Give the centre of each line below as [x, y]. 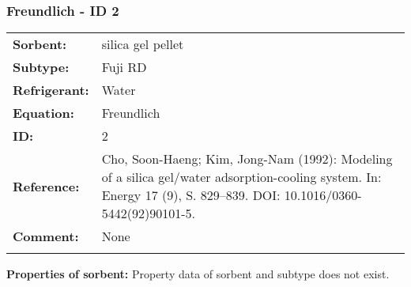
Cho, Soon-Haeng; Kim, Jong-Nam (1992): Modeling [247, 159]
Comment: [46, 236]
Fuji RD [124, 67]
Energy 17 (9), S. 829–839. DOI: [191, 195]
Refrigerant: [51, 90]
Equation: [43, 113]
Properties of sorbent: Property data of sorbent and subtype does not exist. [198, 274]
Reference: [46, 186]
